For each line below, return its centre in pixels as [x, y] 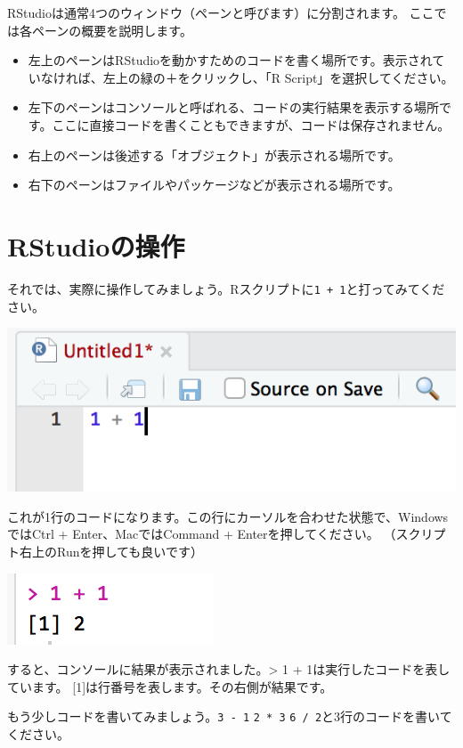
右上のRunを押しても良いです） [111, 552]
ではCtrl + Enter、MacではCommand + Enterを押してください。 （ [202, 534]
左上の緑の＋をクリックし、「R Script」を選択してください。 [278, 77]
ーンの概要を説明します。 [118, 30]
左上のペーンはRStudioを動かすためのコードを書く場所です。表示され [230, 60]
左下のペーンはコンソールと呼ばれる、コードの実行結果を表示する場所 [234, 107]
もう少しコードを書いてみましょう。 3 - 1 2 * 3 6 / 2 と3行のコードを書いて [230, 716]
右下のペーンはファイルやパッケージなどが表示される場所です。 [214, 185]
